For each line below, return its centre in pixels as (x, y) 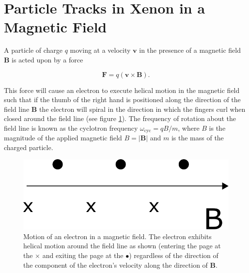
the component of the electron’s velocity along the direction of (116, 265)
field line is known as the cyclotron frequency (71, 128)
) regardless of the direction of (174, 255)
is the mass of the (197, 138)
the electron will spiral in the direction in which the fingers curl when (142, 109)
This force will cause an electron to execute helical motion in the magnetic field (122, 90)
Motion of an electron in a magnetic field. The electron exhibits (117, 236)
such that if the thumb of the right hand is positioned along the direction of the (122, 99)
